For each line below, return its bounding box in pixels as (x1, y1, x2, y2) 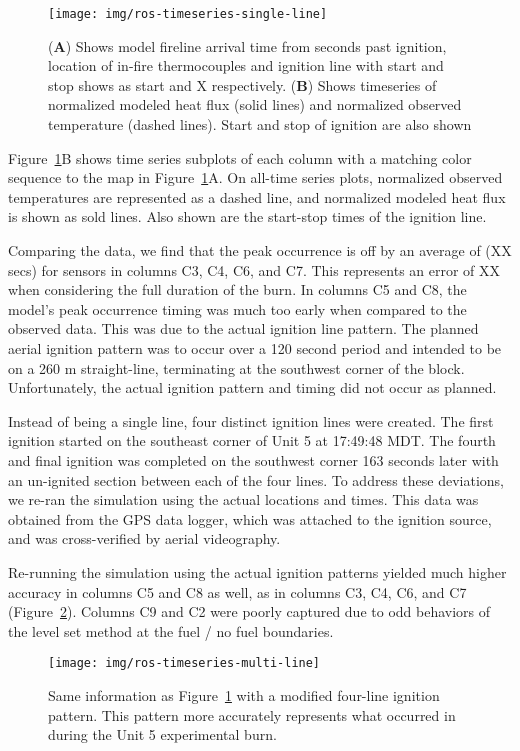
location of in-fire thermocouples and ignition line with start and (48, 55, 444, 76)
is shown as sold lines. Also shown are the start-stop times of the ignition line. (8, 206, 487, 227)
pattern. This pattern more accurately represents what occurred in (48, 704, 456, 725)
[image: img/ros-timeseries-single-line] (48, 7, 328, 21)
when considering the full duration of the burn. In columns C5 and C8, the (8, 279, 467, 300)
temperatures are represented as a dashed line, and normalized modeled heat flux (8, 186, 506, 207)
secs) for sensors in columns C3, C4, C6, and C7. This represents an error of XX (8, 259, 501, 280)
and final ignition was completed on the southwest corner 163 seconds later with (8, 449, 499, 470)
